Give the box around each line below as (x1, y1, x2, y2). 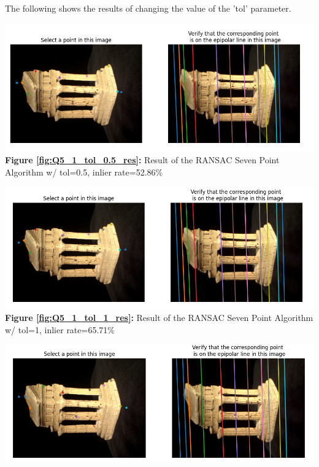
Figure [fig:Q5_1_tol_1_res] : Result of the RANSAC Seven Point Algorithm (5, 311, 313, 324)
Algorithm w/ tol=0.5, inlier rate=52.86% (5, 165, 163, 178)
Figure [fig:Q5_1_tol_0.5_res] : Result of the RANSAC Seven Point (5, 153, 280, 166)
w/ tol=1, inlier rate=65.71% (5, 323, 115, 336)
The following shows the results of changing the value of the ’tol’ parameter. (5, 2, 291, 14)
